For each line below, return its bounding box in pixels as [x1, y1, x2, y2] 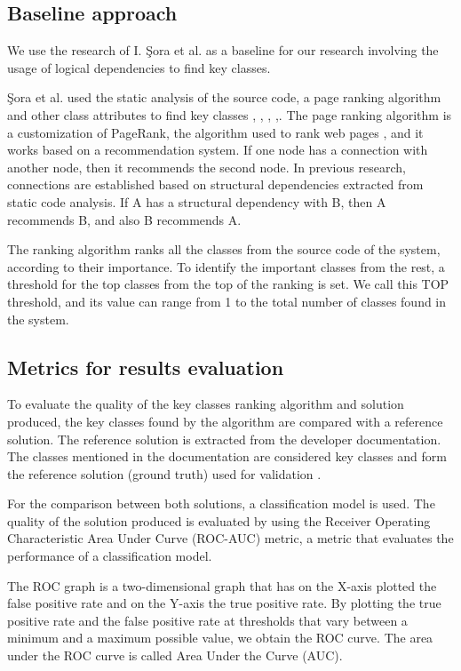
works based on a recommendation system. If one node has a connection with [7, 140, 428, 159]
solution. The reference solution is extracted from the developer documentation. [7, 429, 441, 448]
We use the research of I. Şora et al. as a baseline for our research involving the [7, 41, 439, 60]
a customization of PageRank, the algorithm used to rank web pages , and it [7, 123, 424, 141]
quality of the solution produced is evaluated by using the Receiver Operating [7, 511, 431, 530]
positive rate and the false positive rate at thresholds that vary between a [7, 611, 408, 629]
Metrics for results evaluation [7, 353, 284, 380]
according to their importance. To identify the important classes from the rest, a [7, 257, 445, 276]
